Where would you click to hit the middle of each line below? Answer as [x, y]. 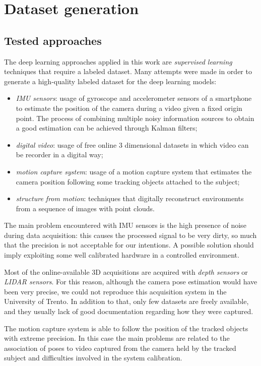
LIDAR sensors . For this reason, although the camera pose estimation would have [131, 282]
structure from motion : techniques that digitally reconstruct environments [130, 198]
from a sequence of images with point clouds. [85, 208]
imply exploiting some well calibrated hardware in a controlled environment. [122, 255]
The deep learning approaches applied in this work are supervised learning [118, 61]
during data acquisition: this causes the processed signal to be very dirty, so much [130, 235]
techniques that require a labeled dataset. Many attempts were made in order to [128, 71]
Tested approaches [53, 40]
